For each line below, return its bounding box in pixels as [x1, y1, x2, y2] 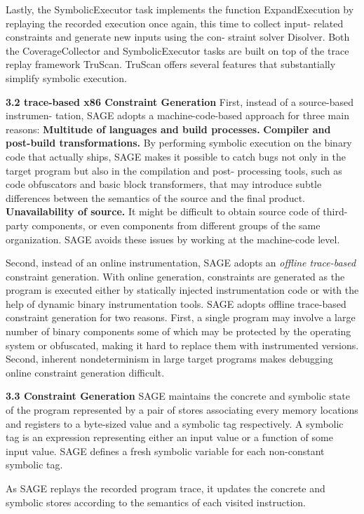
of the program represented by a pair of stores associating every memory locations [6, 403, 358, 417]
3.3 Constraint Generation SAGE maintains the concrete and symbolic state [6, 388, 350, 403]
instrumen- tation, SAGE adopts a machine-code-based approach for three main [6, 108, 349, 123]
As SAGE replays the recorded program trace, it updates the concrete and [6, 481, 325, 495]
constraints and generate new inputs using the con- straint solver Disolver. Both [6, 29, 350, 44]
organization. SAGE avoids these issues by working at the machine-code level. [6, 231, 340, 246]
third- [323, 204, 348, 219]
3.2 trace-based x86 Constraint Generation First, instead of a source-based [6, 94, 353, 109]
